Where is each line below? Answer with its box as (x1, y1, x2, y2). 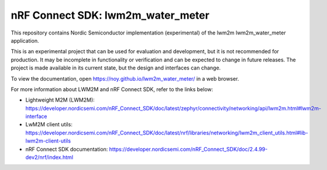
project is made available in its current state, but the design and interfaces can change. (11, 64, 221, 71)
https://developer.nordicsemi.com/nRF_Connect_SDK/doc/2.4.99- (109, 145, 268, 152)
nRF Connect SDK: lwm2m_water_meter (11, 9, 210, 22)
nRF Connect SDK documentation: (25, 145, 108, 152)
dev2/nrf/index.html (25, 154, 73, 161)
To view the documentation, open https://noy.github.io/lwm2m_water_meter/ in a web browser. (11, 75, 239, 82)
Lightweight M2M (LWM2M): (25, 96, 95, 103)
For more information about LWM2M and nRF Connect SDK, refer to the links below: (11, 85, 214, 93)
